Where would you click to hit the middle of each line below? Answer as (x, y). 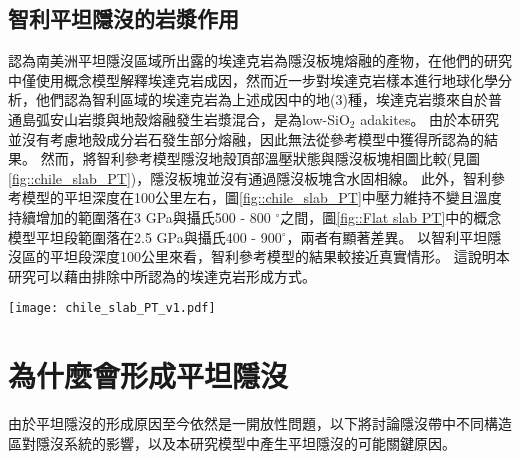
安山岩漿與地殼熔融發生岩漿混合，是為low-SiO (199, 118)
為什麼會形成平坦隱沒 (148, 375)
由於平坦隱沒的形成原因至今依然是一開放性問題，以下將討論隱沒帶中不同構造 (260, 423)
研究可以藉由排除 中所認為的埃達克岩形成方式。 (162, 275)
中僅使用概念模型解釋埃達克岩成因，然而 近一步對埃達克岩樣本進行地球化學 (253, 79)
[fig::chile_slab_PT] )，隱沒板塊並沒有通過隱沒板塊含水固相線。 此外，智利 (249, 177)
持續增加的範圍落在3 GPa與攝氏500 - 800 (139, 216)
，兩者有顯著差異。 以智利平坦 (387, 236)
